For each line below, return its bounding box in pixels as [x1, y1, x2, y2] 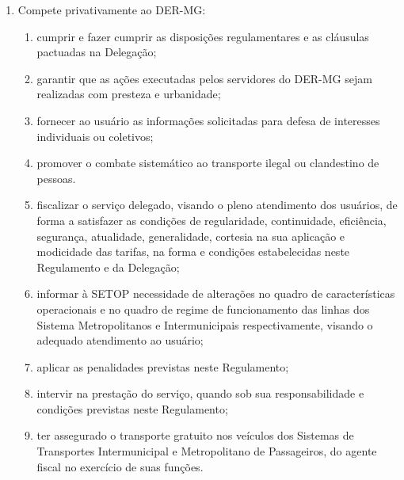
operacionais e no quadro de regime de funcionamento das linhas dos [36, 300, 370, 317]
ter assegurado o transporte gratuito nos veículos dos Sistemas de [36, 427, 354, 444]
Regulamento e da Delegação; [36, 258, 180, 275]
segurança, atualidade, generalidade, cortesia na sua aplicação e [36, 227, 345, 244]
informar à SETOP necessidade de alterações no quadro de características [36, 285, 395, 302]
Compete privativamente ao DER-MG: [17, 2, 206, 17]
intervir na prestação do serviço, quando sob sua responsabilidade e [36, 385, 364, 402]
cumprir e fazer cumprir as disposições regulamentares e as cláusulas [36, 28, 369, 44]
